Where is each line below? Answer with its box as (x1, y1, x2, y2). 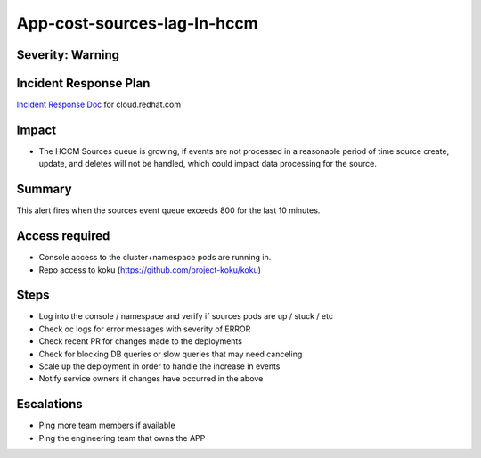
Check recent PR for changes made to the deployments (38, 336, 242, 347)
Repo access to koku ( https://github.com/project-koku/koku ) (38, 264, 262, 275)
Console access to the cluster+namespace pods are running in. (38, 252, 272, 263)
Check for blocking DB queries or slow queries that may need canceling (38, 348, 303, 359)
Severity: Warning (16, 47, 120, 62)
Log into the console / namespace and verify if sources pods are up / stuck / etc (38, 311, 334, 322)
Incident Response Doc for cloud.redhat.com (16, 99, 182, 110)
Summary (16, 182, 72, 197)
